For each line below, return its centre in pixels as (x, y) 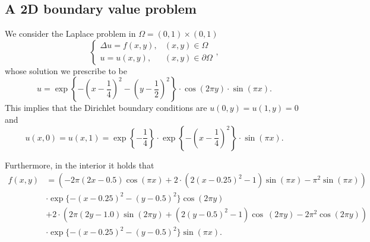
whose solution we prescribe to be (66, 70)
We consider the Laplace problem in (70, 34)
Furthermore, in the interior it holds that (80, 165)
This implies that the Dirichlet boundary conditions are (106, 108)
